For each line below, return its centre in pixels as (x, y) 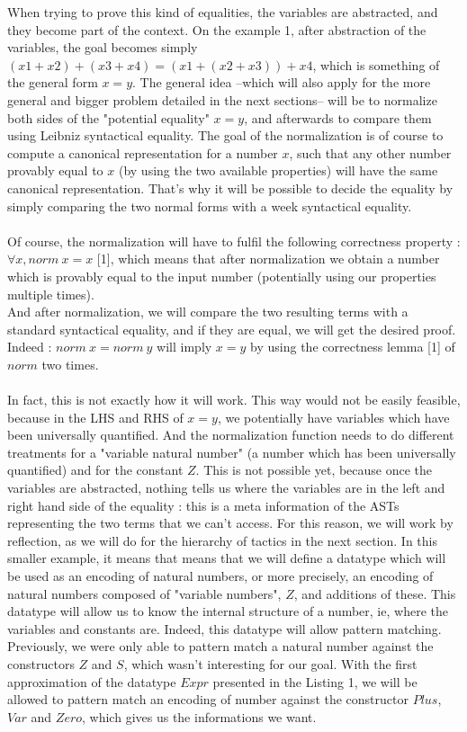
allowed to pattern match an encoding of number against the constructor (208, 699)
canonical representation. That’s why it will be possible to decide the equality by (230, 187)
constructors (41, 663)
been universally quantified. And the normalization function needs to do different (231, 435)
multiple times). (51, 294)
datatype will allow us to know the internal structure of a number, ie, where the (228, 611)
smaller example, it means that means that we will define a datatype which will (227, 558)
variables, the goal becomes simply (103, 47)
